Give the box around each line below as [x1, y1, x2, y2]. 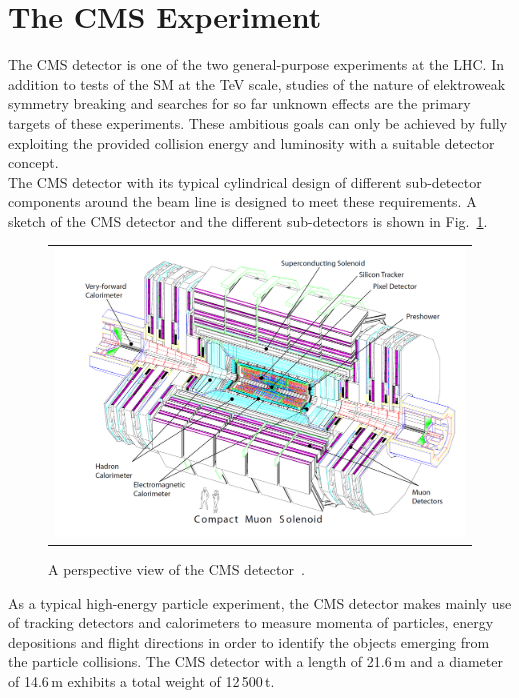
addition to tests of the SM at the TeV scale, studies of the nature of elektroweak [8, 73, 506, 94]
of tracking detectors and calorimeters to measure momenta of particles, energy [8, 612, 494, 633]
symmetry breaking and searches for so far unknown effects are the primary [8, 93, 471, 114]
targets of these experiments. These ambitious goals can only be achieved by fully [8, 112, 508, 133]
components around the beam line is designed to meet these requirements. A [8, 191, 477, 212]
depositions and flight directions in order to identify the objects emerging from [8, 631, 490, 652]
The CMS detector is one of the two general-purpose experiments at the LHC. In [8, 54, 504, 75]
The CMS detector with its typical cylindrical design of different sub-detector [8, 171, 482, 192]
